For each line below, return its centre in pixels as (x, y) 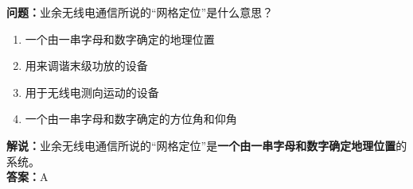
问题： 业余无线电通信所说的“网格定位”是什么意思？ (140, 12)
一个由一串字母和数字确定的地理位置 (120, 39)
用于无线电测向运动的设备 (92, 92)
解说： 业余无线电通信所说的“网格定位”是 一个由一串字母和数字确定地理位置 (201, 145)
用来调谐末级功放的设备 (86, 66)
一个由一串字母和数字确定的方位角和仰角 (131, 119)
